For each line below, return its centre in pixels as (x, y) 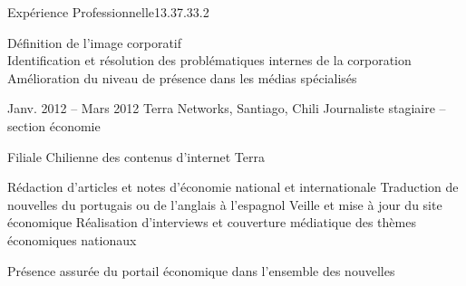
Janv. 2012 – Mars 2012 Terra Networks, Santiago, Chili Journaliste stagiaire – (227, 108)
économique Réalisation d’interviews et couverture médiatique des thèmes (212, 222)
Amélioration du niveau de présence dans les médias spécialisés (182, 77)
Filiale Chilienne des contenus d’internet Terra (136, 156)
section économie (54, 125)
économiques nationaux (72, 239)
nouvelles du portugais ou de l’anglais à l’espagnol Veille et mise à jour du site (225, 204)
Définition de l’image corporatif (95, 42)
